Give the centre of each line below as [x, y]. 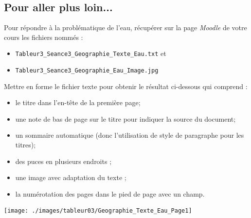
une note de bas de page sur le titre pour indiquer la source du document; [125, 118]
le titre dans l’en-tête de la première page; [78, 102]
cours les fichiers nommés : [44, 37]
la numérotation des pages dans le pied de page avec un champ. [110, 193]
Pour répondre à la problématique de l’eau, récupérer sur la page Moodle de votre [125, 27]
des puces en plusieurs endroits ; [63, 161]
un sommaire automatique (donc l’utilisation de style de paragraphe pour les [130, 135]
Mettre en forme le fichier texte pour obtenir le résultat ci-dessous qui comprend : [126, 86]
